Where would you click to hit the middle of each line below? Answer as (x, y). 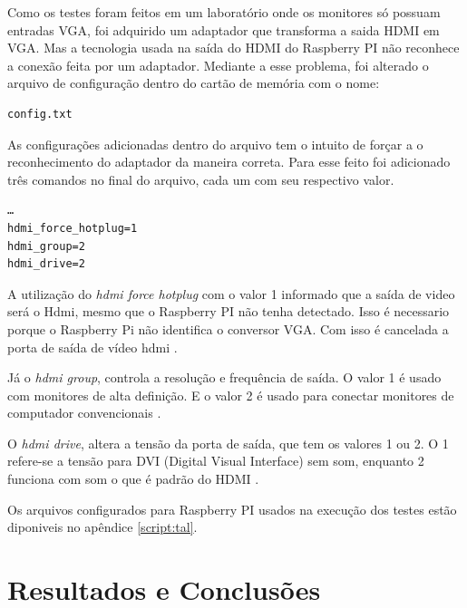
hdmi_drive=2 (46, 264)
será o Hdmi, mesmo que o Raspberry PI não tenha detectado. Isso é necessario (229, 311)
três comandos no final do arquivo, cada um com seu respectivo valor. (201, 179)
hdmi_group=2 (46, 246)
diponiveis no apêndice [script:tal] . (102, 527)
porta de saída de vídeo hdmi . (92, 347)
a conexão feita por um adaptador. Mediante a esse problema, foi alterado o (218, 65)
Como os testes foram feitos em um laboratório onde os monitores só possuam (224, 12)
